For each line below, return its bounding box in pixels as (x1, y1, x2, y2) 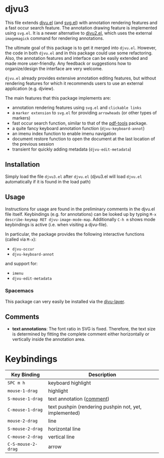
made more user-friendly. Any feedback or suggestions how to (5, 60, 132, 66)
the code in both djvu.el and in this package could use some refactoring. (5, 50, 153, 56)
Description (88, 371, 116, 378)
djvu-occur (12, 247, 35, 252)
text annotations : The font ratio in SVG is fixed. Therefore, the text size (12, 326, 156, 331)
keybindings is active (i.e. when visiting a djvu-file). (5, 222, 108, 228)
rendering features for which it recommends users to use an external (5, 80, 143, 86)
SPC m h (7, 380, 25, 385)
